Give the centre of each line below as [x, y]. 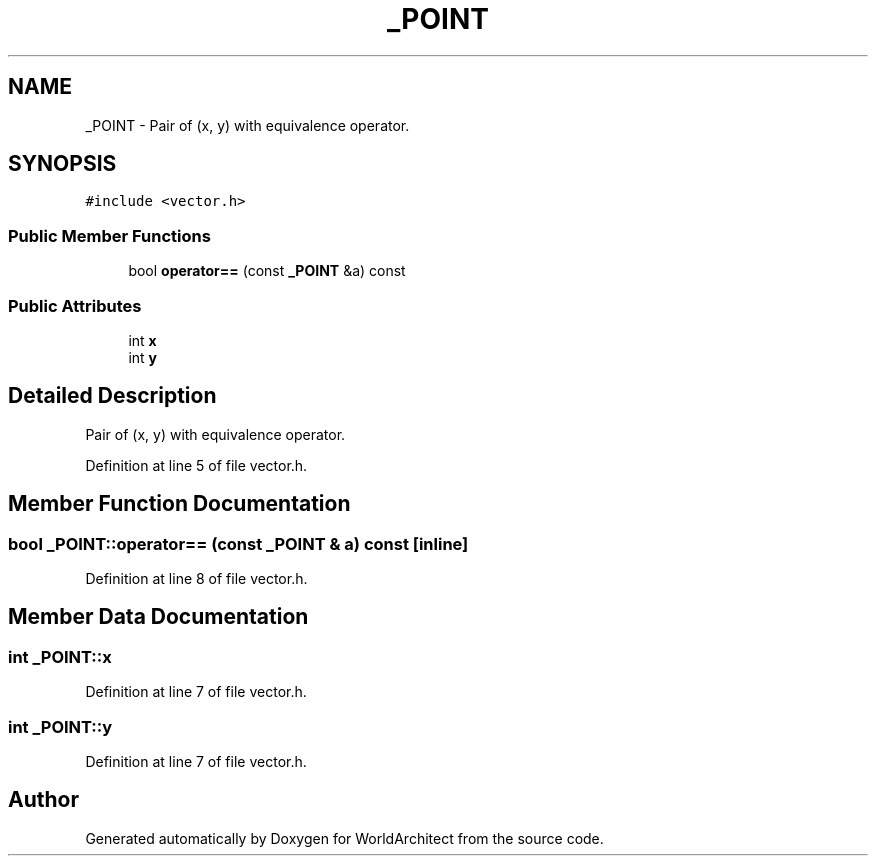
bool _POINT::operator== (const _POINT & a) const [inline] [238, 543]
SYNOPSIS [62, 164]
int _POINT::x [60, 656]
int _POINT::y [60, 726]
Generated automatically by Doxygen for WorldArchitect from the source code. [344, 838]
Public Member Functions [109, 235]
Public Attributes [75, 305]
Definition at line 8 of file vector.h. [196, 578]
